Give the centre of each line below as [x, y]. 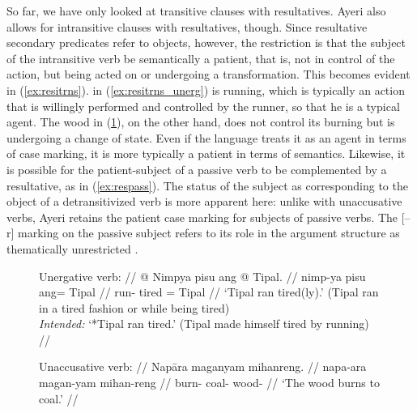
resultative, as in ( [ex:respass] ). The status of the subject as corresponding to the [207, 185]
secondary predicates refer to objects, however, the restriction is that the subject [206, 43]
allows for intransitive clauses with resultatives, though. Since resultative [187, 26]
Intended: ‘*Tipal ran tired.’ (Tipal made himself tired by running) [204, 324]
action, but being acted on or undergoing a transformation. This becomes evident [208, 74]
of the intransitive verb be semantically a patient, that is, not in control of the [201, 58]
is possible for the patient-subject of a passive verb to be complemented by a [197, 169]
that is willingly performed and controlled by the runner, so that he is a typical [203, 106]
